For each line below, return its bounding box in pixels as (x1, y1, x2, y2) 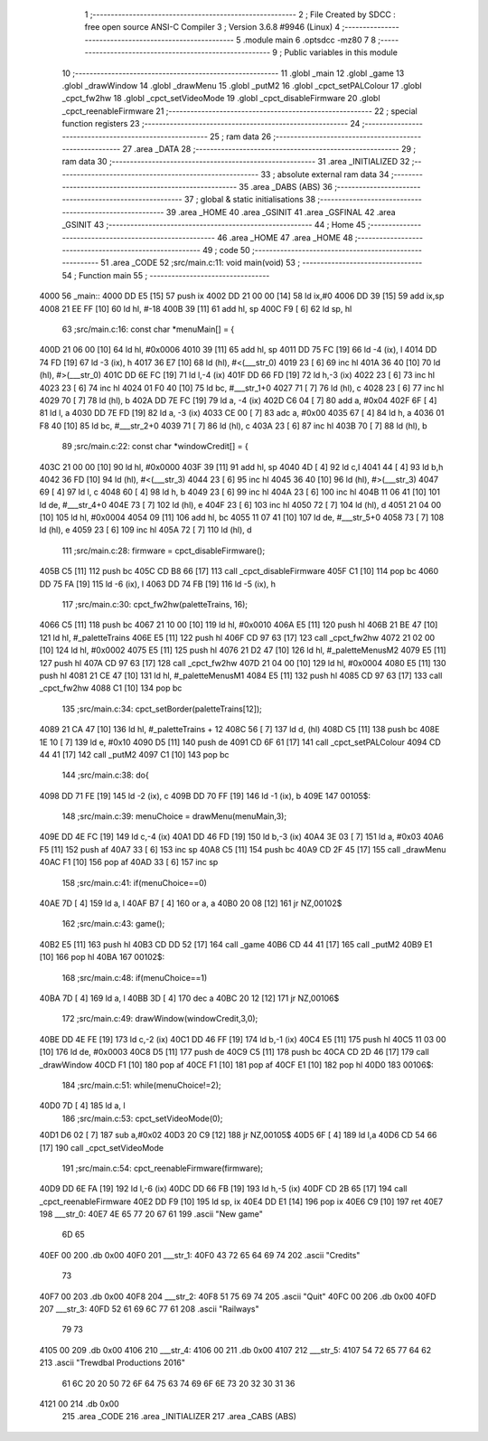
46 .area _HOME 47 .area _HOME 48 (217, 231, 353, 243)
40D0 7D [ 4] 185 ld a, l (39, 1100, 126, 1111)
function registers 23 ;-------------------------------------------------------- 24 (61, 118, 361, 129)
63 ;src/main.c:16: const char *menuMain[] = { (61, 324, 235, 334)
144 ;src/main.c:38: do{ (61, 769, 149, 781)
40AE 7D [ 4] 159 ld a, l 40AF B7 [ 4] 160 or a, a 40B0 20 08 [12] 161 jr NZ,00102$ (39, 898, 343, 909)
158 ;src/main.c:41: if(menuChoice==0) (61, 877, 208, 888)
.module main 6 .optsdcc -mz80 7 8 (242, 34, 377, 45)
